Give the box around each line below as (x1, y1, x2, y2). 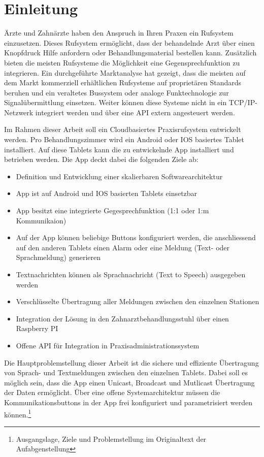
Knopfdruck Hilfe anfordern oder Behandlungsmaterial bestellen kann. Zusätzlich (4, 47, 257, 58)
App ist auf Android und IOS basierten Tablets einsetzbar (16, 188, 197, 199)
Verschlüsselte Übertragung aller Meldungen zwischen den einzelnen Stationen (16, 296, 259, 307)
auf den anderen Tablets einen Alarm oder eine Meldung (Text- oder (16, 242, 230, 252)
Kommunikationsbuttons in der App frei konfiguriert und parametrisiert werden (4, 397, 253, 407)
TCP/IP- (228, 97, 257, 108)
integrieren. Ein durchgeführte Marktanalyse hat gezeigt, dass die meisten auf (4, 67, 246, 78)
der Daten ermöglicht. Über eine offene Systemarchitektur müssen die (4, 387, 220, 398)
